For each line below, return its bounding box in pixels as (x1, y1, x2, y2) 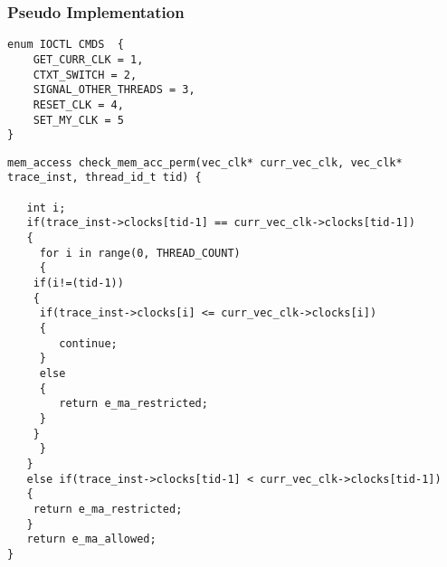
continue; (59, 336, 118, 350)
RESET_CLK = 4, (33, 98, 124, 111)
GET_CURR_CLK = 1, (33, 52, 144, 66)
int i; (26, 201, 66, 214)
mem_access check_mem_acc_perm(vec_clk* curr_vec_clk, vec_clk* (7, 156, 403, 169)
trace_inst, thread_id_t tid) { (7, 171, 202, 184)
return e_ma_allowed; (26, 533, 157, 546)
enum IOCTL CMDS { (7, 38, 124, 52)
